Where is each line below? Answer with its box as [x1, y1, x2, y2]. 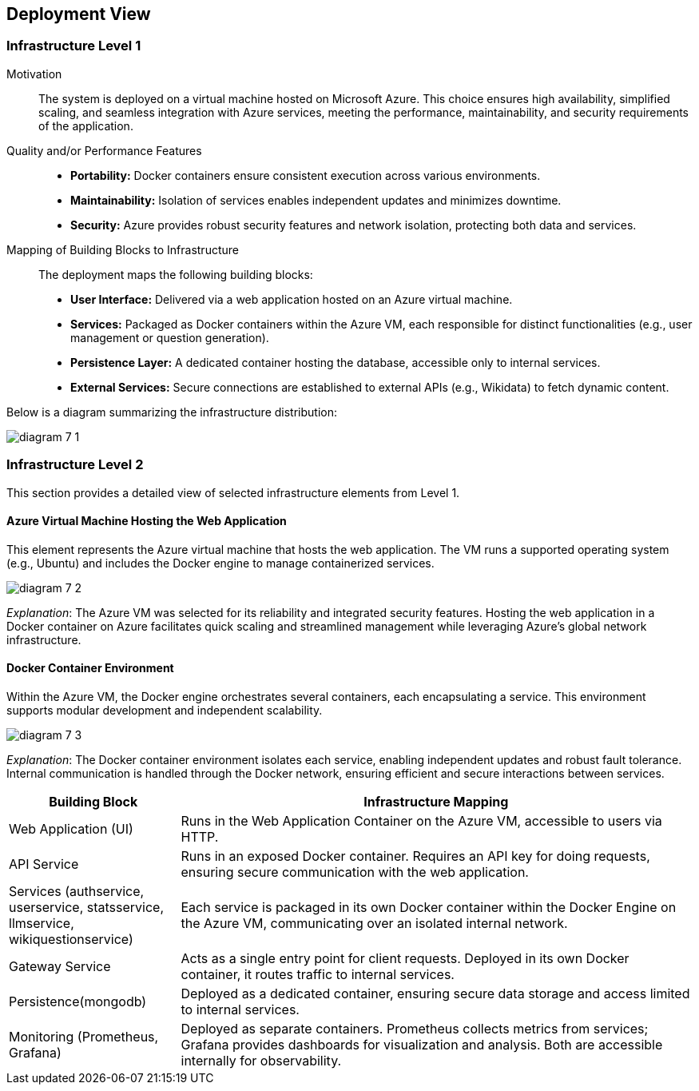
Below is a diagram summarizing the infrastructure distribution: [6, 404, 337, 419]
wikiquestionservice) [9, 930, 133, 947]
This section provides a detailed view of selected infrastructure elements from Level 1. [6, 485, 460, 500]
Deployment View [6, 4, 151, 24]
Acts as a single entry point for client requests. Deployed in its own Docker [181, 950, 629, 966]
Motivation [6, 66, 62, 81]
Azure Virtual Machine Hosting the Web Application [6, 514, 287, 528]
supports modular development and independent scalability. [6, 703, 323, 717]
